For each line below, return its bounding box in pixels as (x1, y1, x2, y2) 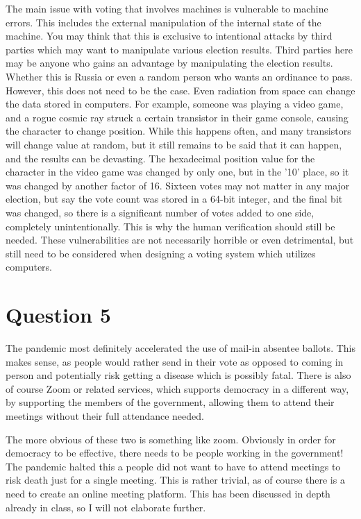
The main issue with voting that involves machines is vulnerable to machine (6, 1, 328, 15)
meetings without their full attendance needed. (6, 408, 204, 423)
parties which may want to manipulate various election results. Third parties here (6, 42, 353, 56)
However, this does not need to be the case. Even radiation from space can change (6, 83, 355, 97)
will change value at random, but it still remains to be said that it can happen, (6, 137, 342, 151)
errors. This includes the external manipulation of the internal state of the (6, 15, 321, 29)
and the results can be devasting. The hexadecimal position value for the (6, 151, 315, 165)
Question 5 (6, 300, 111, 329)
